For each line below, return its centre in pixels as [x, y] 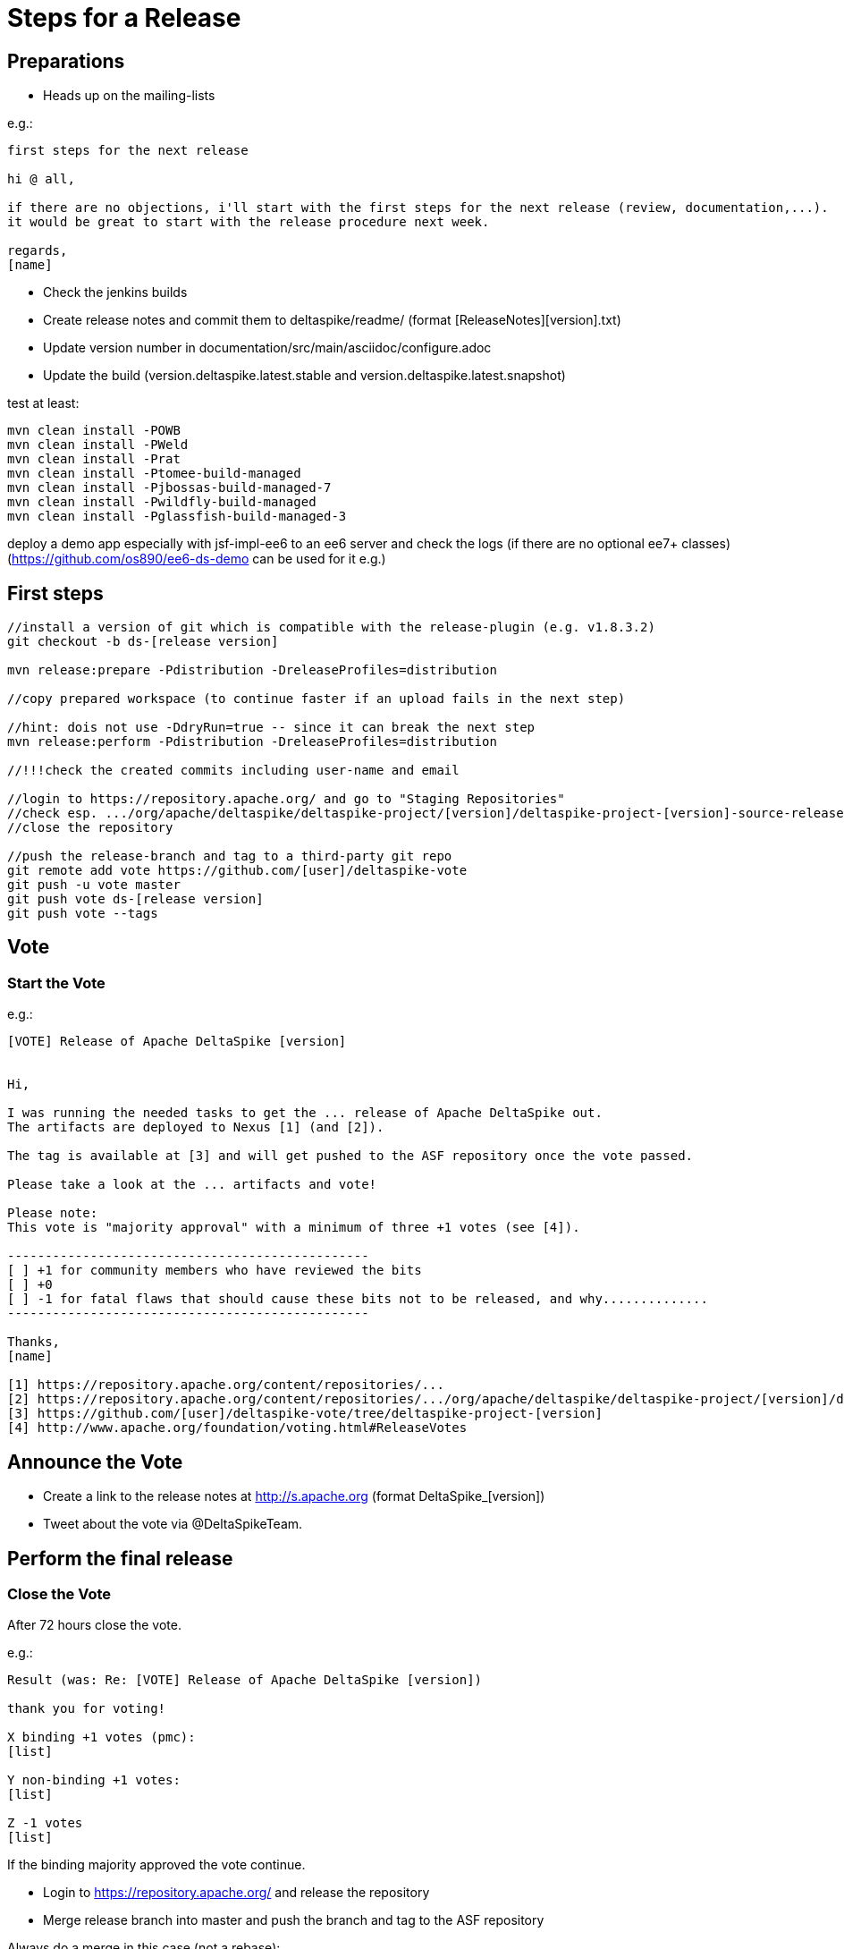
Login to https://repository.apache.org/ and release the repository [236, 1893]
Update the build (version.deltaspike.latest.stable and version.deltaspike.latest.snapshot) [304, 376]
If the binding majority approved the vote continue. [156, 1865]
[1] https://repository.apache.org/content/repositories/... [226, 1385]
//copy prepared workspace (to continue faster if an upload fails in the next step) [316, 699]
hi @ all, [41, 179]
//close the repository [90, 828]
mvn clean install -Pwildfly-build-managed [162, 502]
